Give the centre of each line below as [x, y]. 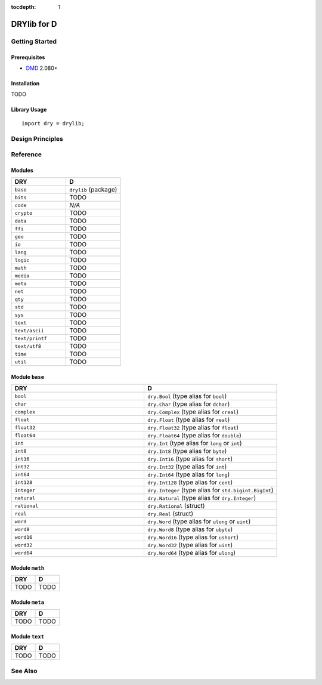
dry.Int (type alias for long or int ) [194, 443]
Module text [28, 636]
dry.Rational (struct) [176, 506]
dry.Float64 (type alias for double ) [194, 436]
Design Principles [37, 138]
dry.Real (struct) [170, 514]
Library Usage [29, 110]
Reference [26, 155]
